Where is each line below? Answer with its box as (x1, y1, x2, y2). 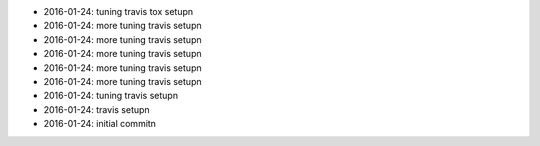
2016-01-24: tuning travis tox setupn (43, 6, 194, 17)
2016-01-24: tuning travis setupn (43, 90, 179, 102)
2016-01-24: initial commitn (43, 118, 157, 130)
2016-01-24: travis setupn (43, 103, 150, 115)
